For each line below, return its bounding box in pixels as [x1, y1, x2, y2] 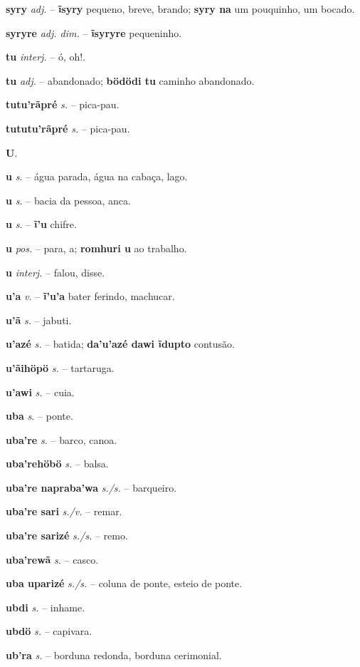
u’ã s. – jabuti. [6, 312, 72, 327]
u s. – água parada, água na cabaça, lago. [6, 169, 188, 184]
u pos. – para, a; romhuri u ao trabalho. [6, 240, 187, 255]
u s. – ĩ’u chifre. [6, 217, 77, 232]
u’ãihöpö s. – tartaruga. [6, 360, 115, 375]
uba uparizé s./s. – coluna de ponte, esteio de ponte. [6, 576, 243, 591]
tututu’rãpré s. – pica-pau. [6, 120, 130, 135]
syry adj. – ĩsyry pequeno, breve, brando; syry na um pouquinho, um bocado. [6, 1, 355, 16]
